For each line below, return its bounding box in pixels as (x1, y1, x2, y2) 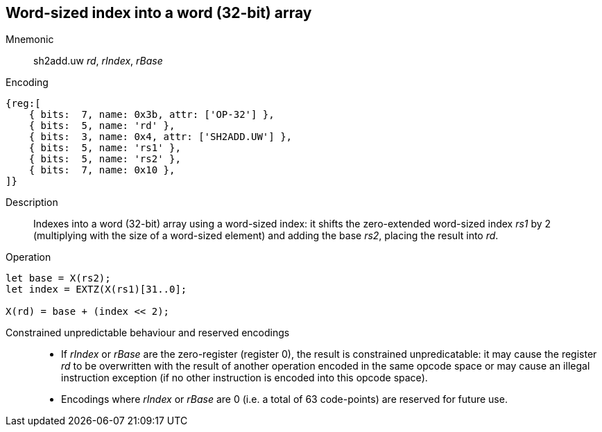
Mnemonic (6, 33, 54, 46)
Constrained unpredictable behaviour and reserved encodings (6, 327, 290, 339)
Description (6, 196, 58, 209)
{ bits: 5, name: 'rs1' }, (28, 142, 181, 154)
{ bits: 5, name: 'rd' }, (28, 120, 175, 132)
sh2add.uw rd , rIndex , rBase (33, 55, 163, 67)
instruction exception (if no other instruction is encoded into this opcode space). (61, 372, 428, 384)
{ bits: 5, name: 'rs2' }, (28, 153, 181, 165)
